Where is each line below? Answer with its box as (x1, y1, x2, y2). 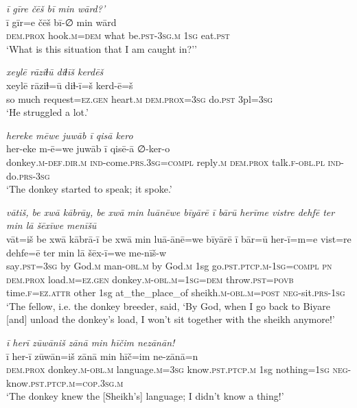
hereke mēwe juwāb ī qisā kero (6, 128, 133, 142)
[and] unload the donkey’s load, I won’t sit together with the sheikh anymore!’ (6, 312, 335, 326)
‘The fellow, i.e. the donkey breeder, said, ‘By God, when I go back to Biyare (6, 298, 330, 313)
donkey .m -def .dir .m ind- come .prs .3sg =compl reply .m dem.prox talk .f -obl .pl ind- (6, 154, 344, 169)
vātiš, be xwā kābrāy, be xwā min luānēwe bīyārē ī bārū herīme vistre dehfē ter (6, 204, 335, 219)
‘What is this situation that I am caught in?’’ (6, 41, 197, 56)
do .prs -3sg (6, 168, 50, 182)
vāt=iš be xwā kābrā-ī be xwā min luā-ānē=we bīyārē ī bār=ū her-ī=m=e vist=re (6, 231, 352, 245)
